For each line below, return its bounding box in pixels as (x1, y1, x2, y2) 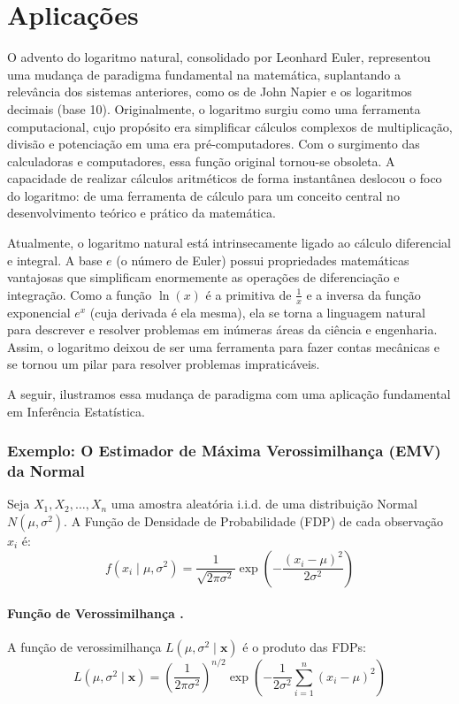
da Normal (7, 460, 85, 482)
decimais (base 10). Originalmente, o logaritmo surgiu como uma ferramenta (7, 99, 421, 118)
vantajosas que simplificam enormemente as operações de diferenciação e (7, 268, 400, 287)
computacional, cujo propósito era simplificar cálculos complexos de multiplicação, (7, 117, 453, 135)
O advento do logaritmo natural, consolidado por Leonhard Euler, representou (7, 48, 431, 66)
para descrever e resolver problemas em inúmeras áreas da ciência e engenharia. (7, 320, 438, 339)
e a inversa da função (306, 285, 421, 303)
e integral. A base (7, 250, 103, 269)
